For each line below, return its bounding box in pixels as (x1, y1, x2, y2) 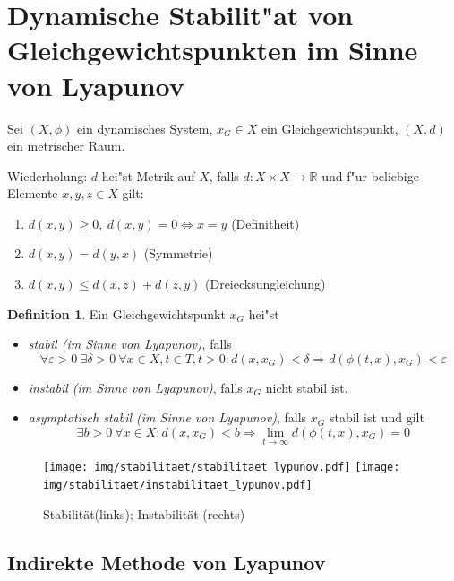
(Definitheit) (231, 213, 300, 232)
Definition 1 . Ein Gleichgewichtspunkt (7, 304, 226, 323)
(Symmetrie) (143, 244, 213, 263)
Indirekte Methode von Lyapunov (7, 548, 326, 576)
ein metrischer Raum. (7, 136, 125, 155)
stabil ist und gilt (329, 408, 424, 427)
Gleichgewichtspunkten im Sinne (7, 31, 418, 68)
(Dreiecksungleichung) (205, 274, 326, 293)
